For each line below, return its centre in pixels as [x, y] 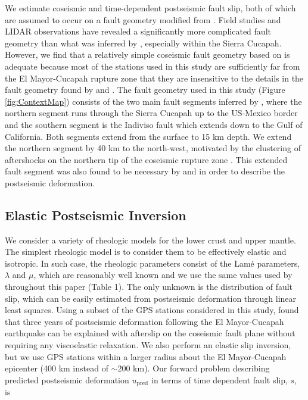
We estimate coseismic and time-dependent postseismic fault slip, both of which [150, 8]
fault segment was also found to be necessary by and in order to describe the [145, 171]
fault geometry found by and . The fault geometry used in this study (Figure [145, 90]
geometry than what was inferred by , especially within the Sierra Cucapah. [143, 43]
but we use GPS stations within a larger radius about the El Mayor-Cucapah [146, 356]
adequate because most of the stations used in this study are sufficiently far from [153, 66]
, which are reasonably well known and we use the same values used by [163, 275]
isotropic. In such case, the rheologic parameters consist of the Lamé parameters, [153, 263]
